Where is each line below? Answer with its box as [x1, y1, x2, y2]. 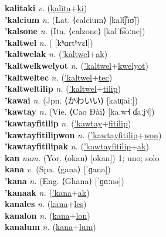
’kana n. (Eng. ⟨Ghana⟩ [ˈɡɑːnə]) [5, 174, 124, 186]
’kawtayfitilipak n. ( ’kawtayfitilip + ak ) [5, 140, 149, 152]
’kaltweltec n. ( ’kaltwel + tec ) [5, 71, 113, 83]
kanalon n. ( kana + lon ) [5, 209, 90, 221]
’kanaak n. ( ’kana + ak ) [5, 186, 90, 198]
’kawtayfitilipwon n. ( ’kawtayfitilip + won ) [5, 128, 162, 141]
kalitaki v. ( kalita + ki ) [5, 2, 87, 14]
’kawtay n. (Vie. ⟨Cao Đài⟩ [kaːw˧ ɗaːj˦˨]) [5, 105, 155, 118]
